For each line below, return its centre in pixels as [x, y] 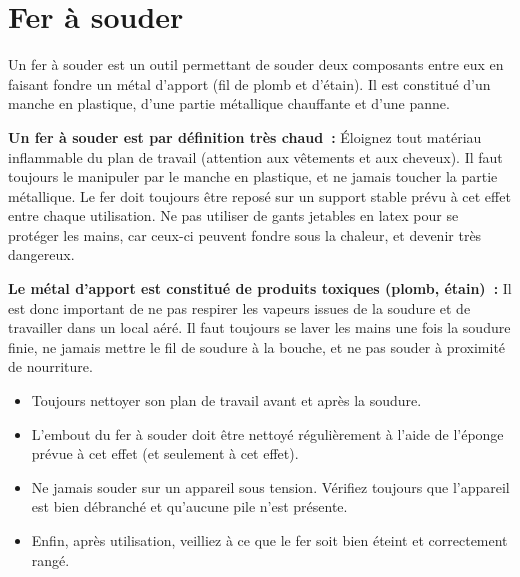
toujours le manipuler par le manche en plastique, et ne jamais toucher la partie [253, 176]
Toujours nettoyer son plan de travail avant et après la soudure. [226, 400]
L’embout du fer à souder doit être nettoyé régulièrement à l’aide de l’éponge [267, 433]
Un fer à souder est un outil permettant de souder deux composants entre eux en [256, 64]
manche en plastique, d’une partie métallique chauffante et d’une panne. [229, 103]
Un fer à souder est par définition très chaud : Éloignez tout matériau [245, 136]
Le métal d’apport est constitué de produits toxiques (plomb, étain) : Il [260, 288]
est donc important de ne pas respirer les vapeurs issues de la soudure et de [239, 307]
